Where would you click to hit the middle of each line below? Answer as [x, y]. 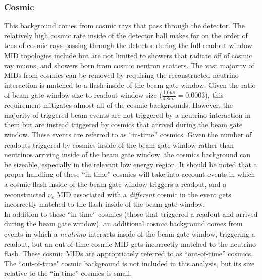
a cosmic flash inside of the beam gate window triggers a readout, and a [115, 184]
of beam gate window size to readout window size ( [83, 95]
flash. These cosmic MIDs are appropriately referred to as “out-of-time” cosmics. [129, 253]
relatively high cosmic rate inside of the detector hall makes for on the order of [126, 35]
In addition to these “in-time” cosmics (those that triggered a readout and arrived [131, 214]
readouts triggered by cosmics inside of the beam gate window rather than [119, 144]
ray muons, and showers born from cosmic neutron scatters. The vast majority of [129, 65]
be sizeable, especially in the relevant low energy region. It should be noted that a [131, 164]
